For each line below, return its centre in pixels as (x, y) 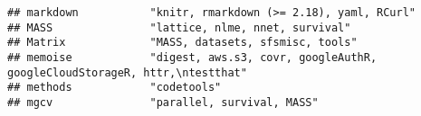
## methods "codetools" (115, 88)
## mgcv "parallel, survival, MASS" (163, 102)
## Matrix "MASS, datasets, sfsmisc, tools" (182, 43)
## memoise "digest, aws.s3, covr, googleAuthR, (192, 57)
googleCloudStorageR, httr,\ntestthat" (127, 72)
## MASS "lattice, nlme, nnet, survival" (179, 27)
